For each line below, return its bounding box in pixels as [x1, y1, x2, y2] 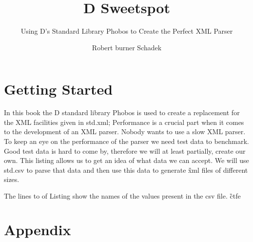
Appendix [4, 219, 71, 239]
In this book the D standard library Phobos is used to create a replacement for [4, 107, 240, 118]
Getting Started [4, 79, 113, 99]
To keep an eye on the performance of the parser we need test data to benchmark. [4, 136, 249, 146]
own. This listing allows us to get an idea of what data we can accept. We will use [4, 155, 249, 165]
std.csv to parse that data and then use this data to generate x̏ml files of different [4, 164, 248, 175]
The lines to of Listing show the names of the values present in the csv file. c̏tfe [4, 191, 241, 201]
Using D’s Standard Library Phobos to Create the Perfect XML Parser [20, 26, 233, 36]
